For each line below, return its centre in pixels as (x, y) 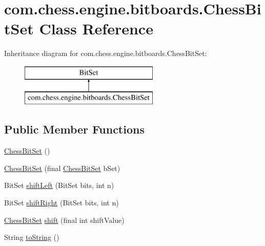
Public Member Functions (74, 129)
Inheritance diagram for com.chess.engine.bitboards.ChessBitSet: (106, 53)
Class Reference (96, 29)
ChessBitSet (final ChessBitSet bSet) (62, 168)
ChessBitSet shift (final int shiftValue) (64, 220)
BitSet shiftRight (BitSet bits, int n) (62, 203)
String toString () (32, 237)
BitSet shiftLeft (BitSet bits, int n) (59, 185)
